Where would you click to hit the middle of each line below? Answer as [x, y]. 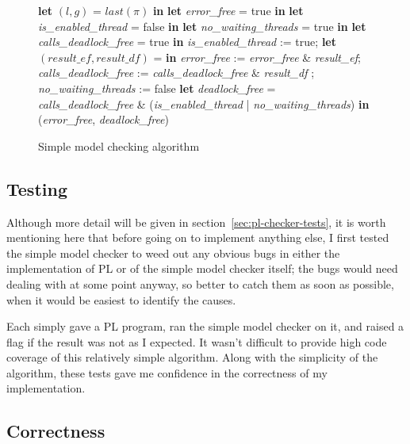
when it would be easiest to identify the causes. [121, 299]
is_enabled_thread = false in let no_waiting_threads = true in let [202, 26]
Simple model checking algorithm [119, 145]
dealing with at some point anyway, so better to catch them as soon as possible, [200, 283]
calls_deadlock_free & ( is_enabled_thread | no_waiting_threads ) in [204, 103]
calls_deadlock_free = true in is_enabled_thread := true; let [187, 42]
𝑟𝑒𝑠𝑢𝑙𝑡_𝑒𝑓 [69, 58]
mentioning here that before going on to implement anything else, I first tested [198, 237]
